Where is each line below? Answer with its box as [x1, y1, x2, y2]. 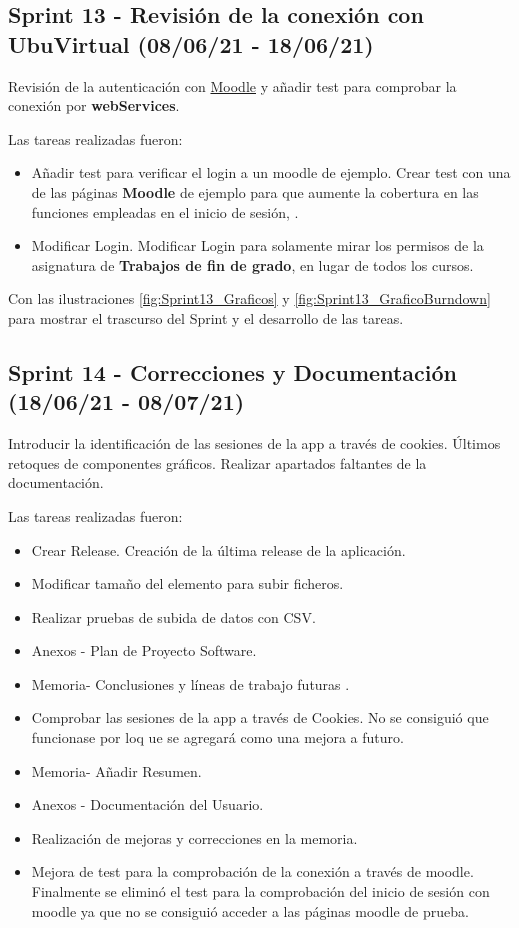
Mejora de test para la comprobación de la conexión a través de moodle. [31, 861, 474, 882]
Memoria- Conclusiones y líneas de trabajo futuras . [31, 673, 350, 694]
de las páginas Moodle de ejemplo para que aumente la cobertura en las [31, 181, 479, 202]
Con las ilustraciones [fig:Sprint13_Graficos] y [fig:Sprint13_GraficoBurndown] [8, 288, 491, 309]
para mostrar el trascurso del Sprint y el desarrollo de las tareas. [8, 307, 404, 328]
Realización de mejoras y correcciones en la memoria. [31, 827, 358, 848]
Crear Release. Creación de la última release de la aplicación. [31, 539, 406, 560]
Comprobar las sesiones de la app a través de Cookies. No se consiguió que [31, 707, 489, 728]
